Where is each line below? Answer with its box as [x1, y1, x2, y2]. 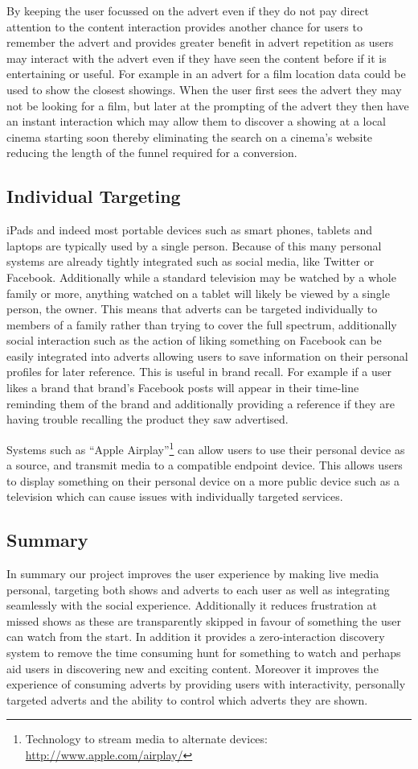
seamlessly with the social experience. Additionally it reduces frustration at [6, 597, 378, 614]
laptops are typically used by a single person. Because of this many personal [6, 237, 382, 254]
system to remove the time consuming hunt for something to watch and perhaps [6, 644, 401, 661]
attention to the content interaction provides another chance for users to [6, 18, 363, 35]
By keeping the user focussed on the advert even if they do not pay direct [6, 2, 369, 19]
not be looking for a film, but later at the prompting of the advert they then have [6, 97, 409, 114]
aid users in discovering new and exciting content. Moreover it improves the [6, 659, 379, 676]
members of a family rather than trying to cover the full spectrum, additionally [6, 316, 397, 333]
